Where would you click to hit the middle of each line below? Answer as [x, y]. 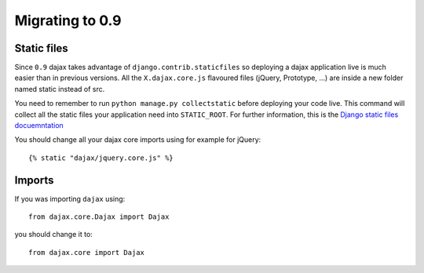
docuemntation [39, 126]
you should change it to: [54, 235]
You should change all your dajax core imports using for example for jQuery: [138, 140]
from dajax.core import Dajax [87, 252]
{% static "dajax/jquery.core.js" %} [101, 158]
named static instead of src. [60, 89]
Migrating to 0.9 [68, 20]
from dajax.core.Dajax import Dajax [99, 217]
